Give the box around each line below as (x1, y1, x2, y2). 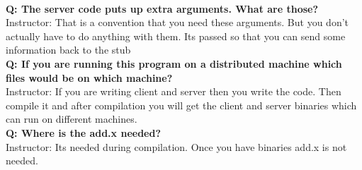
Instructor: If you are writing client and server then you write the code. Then (6, 84, 341, 99)
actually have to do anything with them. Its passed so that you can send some (6, 28, 346, 43)
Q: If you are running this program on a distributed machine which (6, 56, 342, 71)
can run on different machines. (6, 111, 137, 126)
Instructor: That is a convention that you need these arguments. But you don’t (6, 15, 349, 30)
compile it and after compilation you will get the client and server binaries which (6, 97, 357, 112)
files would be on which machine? (6, 70, 173, 85)
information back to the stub (6, 42, 131, 57)
